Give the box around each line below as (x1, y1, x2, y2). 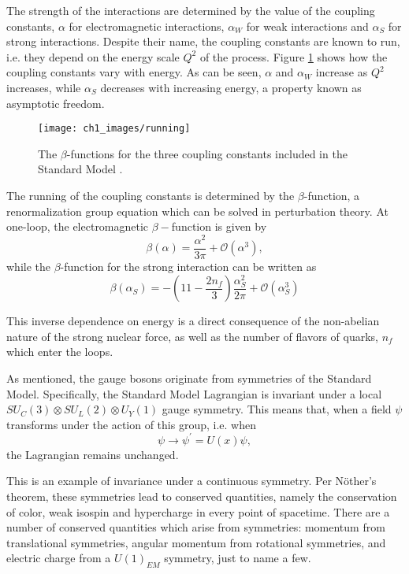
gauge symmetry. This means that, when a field (162, 401, 392, 417)
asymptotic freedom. (6, 94, 105, 111)
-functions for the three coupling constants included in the (66, 145, 348, 161)
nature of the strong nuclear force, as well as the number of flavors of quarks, (6, 328, 378, 344)
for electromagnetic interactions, (69, 17, 225, 34)
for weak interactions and (246, 17, 369, 34)
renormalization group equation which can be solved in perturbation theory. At (6, 202, 389, 219)
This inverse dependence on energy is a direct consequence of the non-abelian (6, 313, 380, 329)
